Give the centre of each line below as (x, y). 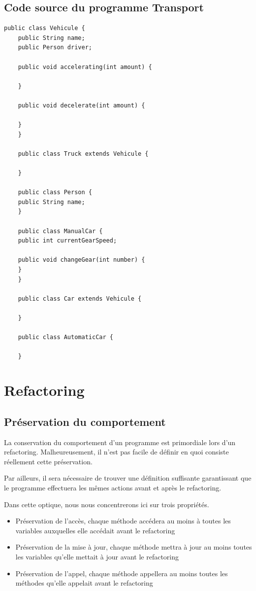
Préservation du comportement (85, 421)
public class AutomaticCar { (65, 337)
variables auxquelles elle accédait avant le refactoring (95, 530)
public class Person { (55, 192)
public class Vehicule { (45, 28)
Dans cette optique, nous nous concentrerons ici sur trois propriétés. (107, 504)
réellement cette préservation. (48, 461)
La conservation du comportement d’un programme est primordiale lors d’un (120, 442)
